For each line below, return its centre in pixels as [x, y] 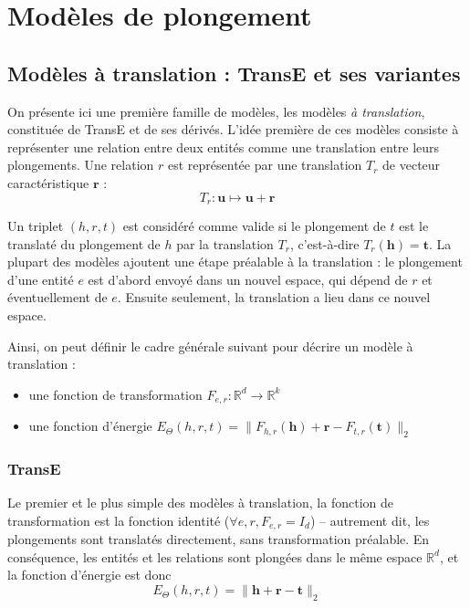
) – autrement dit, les [370, 520]
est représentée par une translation [265, 165]
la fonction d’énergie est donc [89, 575]
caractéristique [48, 182]
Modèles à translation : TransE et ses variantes [234, 73]
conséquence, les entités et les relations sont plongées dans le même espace [215, 556]
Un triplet [36, 225]
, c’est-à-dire [324, 243]
